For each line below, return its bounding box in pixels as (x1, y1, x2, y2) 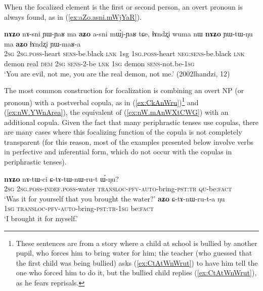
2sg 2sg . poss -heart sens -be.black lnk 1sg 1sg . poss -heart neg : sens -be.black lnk (4, 48, 245, 59)
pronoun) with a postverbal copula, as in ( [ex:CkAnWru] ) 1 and (4, 95, 199, 107)
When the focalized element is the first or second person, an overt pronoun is (4, 2, 243, 12)
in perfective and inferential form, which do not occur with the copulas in (4, 146, 232, 157)
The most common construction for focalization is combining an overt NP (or (4, 85, 244, 96)
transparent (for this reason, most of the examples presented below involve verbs (4, 136, 254, 147)
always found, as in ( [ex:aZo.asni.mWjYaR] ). (4, 11, 142, 22)
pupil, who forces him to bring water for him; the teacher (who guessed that (16, 247, 252, 258)
